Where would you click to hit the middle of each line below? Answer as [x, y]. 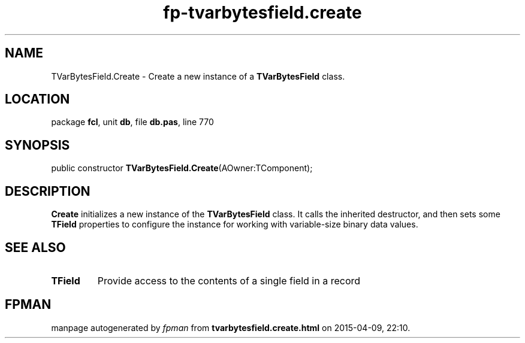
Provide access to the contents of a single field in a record [229, 280]
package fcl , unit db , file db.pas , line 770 [132, 122]
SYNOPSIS [37, 145]
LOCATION [37, 99]
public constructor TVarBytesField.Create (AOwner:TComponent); [182, 168]
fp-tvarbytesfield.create [262, 13]
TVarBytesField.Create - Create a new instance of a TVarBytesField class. [198, 76]
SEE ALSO [35, 247]
